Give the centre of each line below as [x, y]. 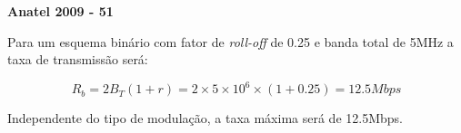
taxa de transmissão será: [78, 59]
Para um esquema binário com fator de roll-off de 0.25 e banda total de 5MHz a [230, 41]
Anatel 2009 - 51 [60, 11]
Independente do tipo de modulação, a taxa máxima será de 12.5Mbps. [205, 118]
